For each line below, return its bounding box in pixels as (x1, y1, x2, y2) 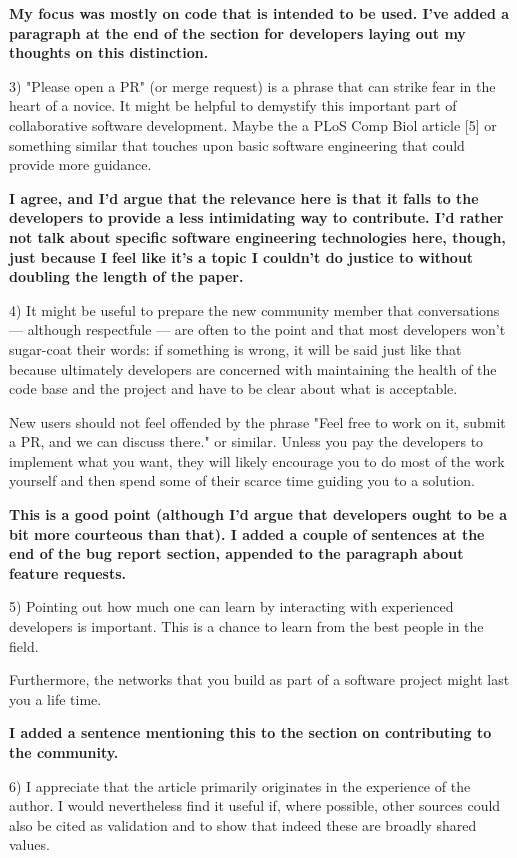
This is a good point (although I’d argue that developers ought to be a (9, 504, 508, 525)
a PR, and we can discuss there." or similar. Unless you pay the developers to (9, 431, 484, 452)
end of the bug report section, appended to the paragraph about (9, 543, 464, 564)
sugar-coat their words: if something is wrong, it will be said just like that (9, 338, 462, 359)
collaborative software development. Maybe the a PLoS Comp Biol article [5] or (9, 114, 497, 135)
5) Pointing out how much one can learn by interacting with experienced (9, 596, 454, 617)
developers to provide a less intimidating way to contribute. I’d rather (9, 207, 504, 228)
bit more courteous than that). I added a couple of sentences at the (9, 523, 485, 544)
